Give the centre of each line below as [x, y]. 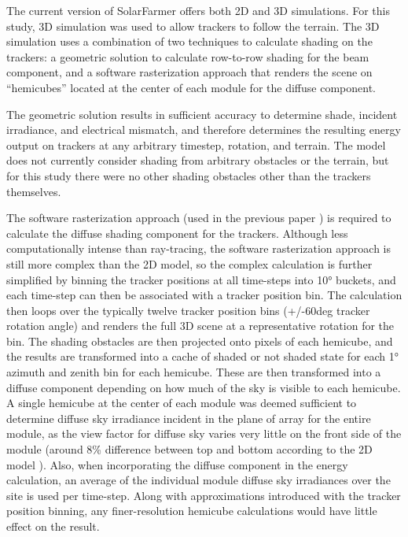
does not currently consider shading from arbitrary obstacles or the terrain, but [198, 160]
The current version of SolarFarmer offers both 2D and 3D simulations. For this [198, 10]
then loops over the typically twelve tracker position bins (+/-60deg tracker [188, 310]
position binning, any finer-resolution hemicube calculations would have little [192, 511]
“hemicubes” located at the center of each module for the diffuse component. [191, 87]
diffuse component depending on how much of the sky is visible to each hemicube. [204, 387]
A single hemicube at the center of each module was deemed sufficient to [182, 403]
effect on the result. [53, 526]
